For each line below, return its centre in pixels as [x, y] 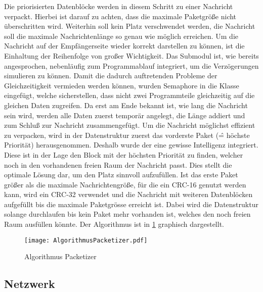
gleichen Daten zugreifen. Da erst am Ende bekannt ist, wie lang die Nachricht [126, 105]
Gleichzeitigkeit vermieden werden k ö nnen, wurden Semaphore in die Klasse [122, 85]
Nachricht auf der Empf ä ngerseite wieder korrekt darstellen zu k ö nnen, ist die [124, 46]
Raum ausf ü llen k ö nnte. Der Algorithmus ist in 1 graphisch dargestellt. [114, 224]
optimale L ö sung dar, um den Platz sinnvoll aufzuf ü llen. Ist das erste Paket [121, 175]
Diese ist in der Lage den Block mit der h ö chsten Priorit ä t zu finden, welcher [124, 154]
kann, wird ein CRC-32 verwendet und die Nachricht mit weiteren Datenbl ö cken [128, 194]
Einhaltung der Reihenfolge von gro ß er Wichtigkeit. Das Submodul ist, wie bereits [131, 55]
